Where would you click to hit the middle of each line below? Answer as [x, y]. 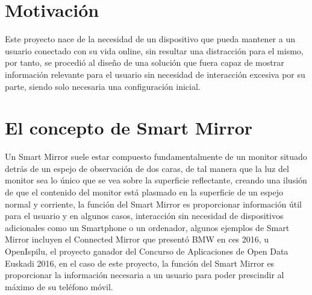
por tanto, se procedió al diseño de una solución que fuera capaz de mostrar [145, 62]
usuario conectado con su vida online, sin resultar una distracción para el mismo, [154, 50]
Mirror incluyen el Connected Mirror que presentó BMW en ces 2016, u [137, 239]
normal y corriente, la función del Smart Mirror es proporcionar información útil [153, 204]
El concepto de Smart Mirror [129, 128]
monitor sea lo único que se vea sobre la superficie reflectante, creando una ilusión [156, 180]
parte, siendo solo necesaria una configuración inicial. [103, 86]
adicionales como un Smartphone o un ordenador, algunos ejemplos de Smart [147, 227]
